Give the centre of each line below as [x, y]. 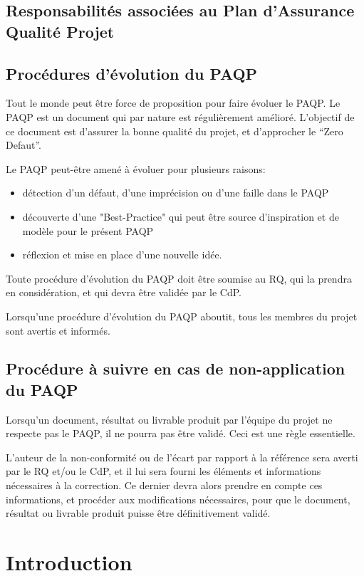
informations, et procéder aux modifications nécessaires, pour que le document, [178, 499]
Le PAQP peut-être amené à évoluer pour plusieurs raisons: [136, 168]
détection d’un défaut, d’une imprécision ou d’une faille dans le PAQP [176, 193]
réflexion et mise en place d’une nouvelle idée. [122, 255]
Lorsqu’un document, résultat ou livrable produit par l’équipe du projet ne [169, 419]
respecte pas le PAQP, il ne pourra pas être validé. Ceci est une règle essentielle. [181, 433]
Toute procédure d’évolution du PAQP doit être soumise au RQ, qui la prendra [179, 278]
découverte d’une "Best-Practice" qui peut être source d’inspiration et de [181, 216]
